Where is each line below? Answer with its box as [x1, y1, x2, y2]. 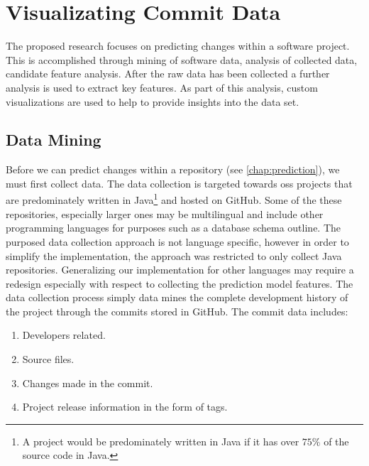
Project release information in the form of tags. [22, 399, 228, 414]
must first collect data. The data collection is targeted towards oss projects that [6, 175, 353, 190]
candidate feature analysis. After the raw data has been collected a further [6, 66, 330, 81]
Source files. [22, 352, 75, 367]
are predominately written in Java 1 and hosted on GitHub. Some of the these [6, 190, 342, 207]
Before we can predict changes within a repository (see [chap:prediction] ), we [6, 162, 340, 177]
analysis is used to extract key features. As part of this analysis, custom [6, 80, 318, 94]
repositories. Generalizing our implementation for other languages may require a [6, 262, 354, 277]
